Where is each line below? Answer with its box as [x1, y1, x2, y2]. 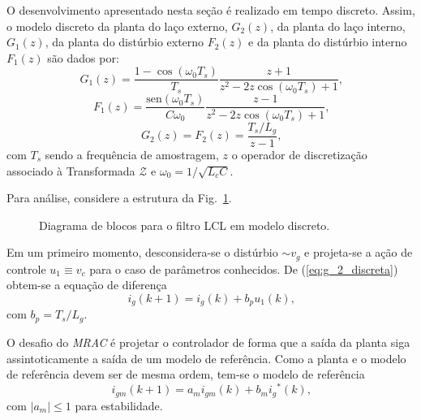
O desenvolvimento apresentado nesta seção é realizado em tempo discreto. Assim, [6, 2, 415, 18]
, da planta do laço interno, [270, 17, 406, 34]
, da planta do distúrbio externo [45, 33, 204, 50]
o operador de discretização [231, 145, 367, 162]
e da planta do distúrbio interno [248, 33, 407, 50]
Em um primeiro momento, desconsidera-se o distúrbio [6, 244, 278, 261]
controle [6, 260, 46, 277]
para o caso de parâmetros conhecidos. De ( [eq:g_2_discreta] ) [89, 260, 398, 277]
